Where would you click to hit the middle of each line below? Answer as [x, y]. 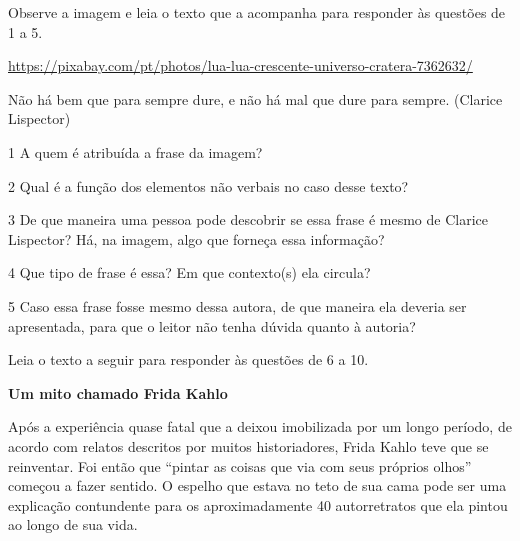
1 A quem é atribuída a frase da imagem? [135, 151]
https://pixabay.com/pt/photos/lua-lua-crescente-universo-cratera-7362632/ [240, 65]
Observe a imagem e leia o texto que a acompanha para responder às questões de [257, 12]
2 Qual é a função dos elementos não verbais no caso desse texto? [208, 185]
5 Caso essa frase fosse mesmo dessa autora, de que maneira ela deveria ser [237, 305]
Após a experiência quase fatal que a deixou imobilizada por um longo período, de [260, 426]
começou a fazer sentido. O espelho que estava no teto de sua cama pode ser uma [257, 485]
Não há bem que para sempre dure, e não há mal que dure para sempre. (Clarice [255, 98]
